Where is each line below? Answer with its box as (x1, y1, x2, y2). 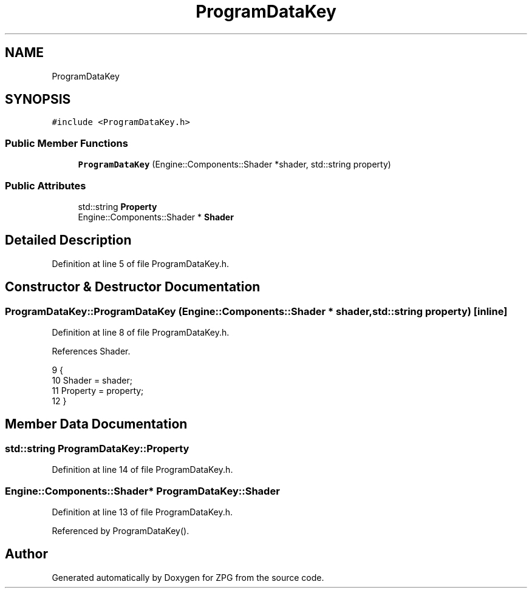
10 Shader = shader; (52, 375, 132, 385)
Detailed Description (5, 232, 132, 248)
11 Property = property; (52, 385, 144, 396)
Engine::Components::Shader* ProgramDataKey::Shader (5, 484, 280, 497)
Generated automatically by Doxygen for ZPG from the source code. (52, 572, 324, 583)
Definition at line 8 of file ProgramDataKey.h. (52, 327, 230, 337)
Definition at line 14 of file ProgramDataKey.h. (52, 464, 233, 475)
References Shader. (52, 346, 131, 356)
